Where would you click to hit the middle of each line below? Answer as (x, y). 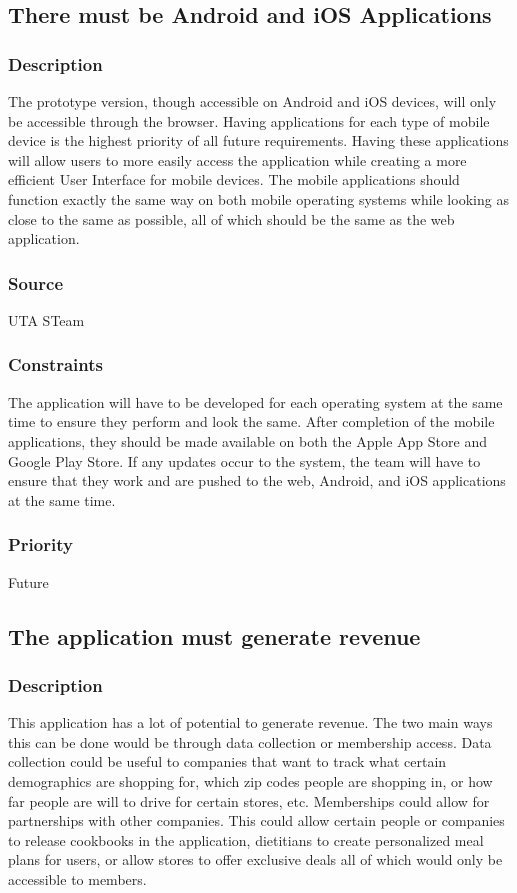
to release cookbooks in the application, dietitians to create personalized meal (246, 839)
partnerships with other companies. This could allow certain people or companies (256, 820)
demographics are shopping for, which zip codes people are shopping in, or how (250, 780)
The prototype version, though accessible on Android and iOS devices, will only (252, 101)
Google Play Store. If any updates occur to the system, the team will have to (244, 460)
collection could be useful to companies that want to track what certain (227, 761)
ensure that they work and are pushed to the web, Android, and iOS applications (257, 480)
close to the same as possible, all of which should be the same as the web (231, 218)
